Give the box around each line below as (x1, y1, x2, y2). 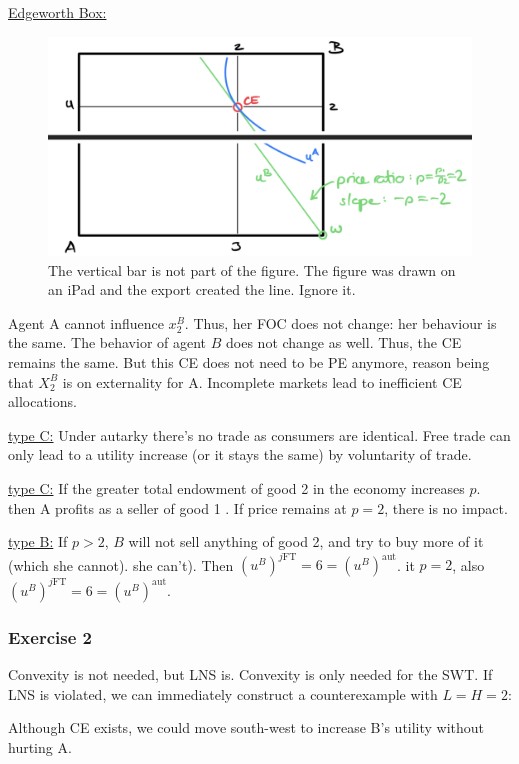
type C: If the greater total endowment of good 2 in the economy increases (8, 477, 465, 498)
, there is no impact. (384, 497, 508, 518)
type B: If (8, 531, 68, 552)
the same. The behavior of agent (8, 332, 207, 353)
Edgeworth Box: (8, 2, 107, 22)
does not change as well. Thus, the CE (226, 332, 462, 353)
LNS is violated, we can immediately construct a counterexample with (8, 683, 438, 704)
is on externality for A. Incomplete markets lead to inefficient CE (62, 371, 462, 392)
